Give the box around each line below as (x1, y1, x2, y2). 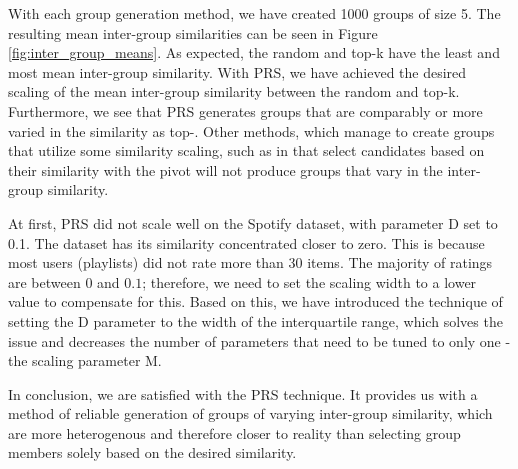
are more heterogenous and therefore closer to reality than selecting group (8, 422, 461, 443)
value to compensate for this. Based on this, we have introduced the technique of (8, 291, 503, 312)
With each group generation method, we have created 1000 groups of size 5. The (8, 3, 501, 23)
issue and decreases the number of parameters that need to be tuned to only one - (8, 330, 511, 351)
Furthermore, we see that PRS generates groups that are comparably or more (8, 100, 483, 121)
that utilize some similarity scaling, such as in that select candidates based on (8, 140, 485, 161)
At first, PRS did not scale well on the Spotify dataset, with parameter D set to (8, 212, 498, 233)
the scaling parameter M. (8, 350, 162, 371)
